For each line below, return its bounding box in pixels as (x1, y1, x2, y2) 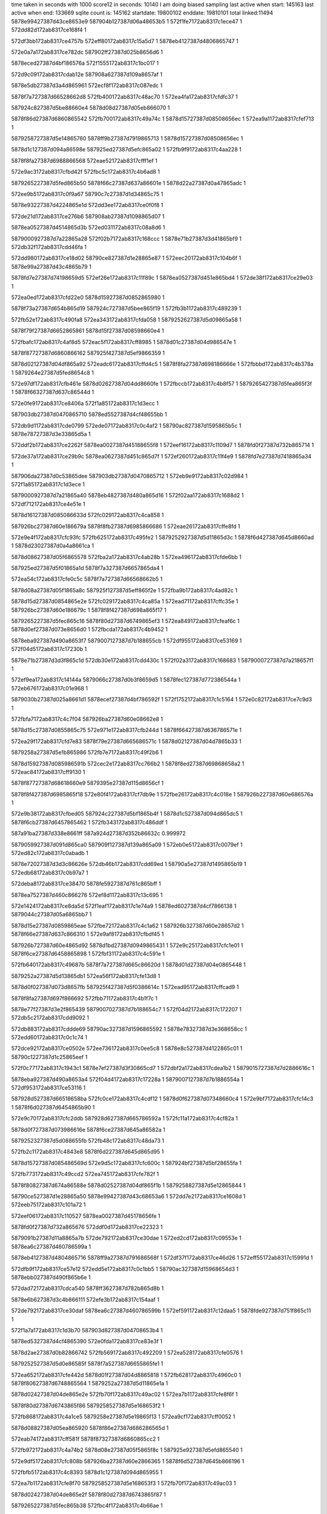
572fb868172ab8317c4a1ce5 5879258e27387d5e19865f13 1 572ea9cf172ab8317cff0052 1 (11, 1413, 236, 1420)
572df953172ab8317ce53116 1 (11, 1084, 86, 1091)
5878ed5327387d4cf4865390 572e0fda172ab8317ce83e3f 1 (11, 1338, 163, 1345)
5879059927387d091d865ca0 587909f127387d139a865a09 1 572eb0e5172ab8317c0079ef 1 (11, 841, 243, 848)
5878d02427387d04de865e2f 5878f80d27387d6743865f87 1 (11, 1490, 166, 1498)
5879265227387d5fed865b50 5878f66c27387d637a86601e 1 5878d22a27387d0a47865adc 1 (11, 179, 246, 187)
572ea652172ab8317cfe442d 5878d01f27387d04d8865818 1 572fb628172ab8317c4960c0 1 (11, 1371, 242, 1378)
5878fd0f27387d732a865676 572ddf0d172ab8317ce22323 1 (11, 1223, 163, 1231)
